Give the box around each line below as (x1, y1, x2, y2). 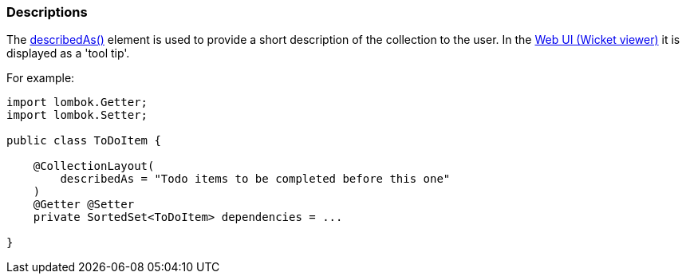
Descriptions (6, 4, 88, 20)
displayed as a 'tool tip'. (6, 46, 130, 61)
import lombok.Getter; (6, 96, 148, 109)
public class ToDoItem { (6, 134, 161, 148)
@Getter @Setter (33, 198, 135, 211)
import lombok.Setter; (6, 108, 148, 122)
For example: (6, 71, 75, 85)
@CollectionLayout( (33, 160, 155, 173)
